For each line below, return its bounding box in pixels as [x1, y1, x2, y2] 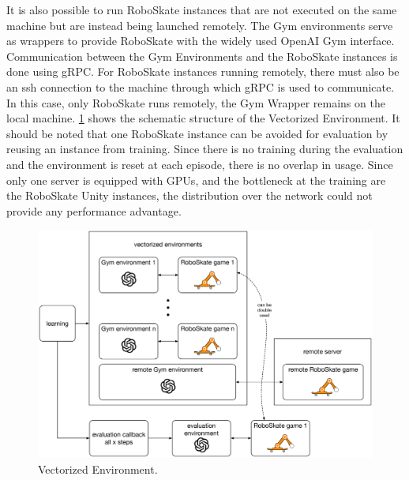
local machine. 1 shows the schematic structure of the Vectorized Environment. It [6, 110, 400, 126]
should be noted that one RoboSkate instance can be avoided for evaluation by [6, 125, 388, 141]
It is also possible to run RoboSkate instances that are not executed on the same [6, 2, 397, 17]
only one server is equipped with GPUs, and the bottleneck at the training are [6, 171, 386, 188]
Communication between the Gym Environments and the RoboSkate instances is [6, 47, 398, 64]
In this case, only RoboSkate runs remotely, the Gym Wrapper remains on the [6, 94, 385, 111]
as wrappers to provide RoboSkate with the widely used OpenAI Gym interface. [6, 32, 395, 49]
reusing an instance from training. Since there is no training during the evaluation [6, 141, 403, 157]
